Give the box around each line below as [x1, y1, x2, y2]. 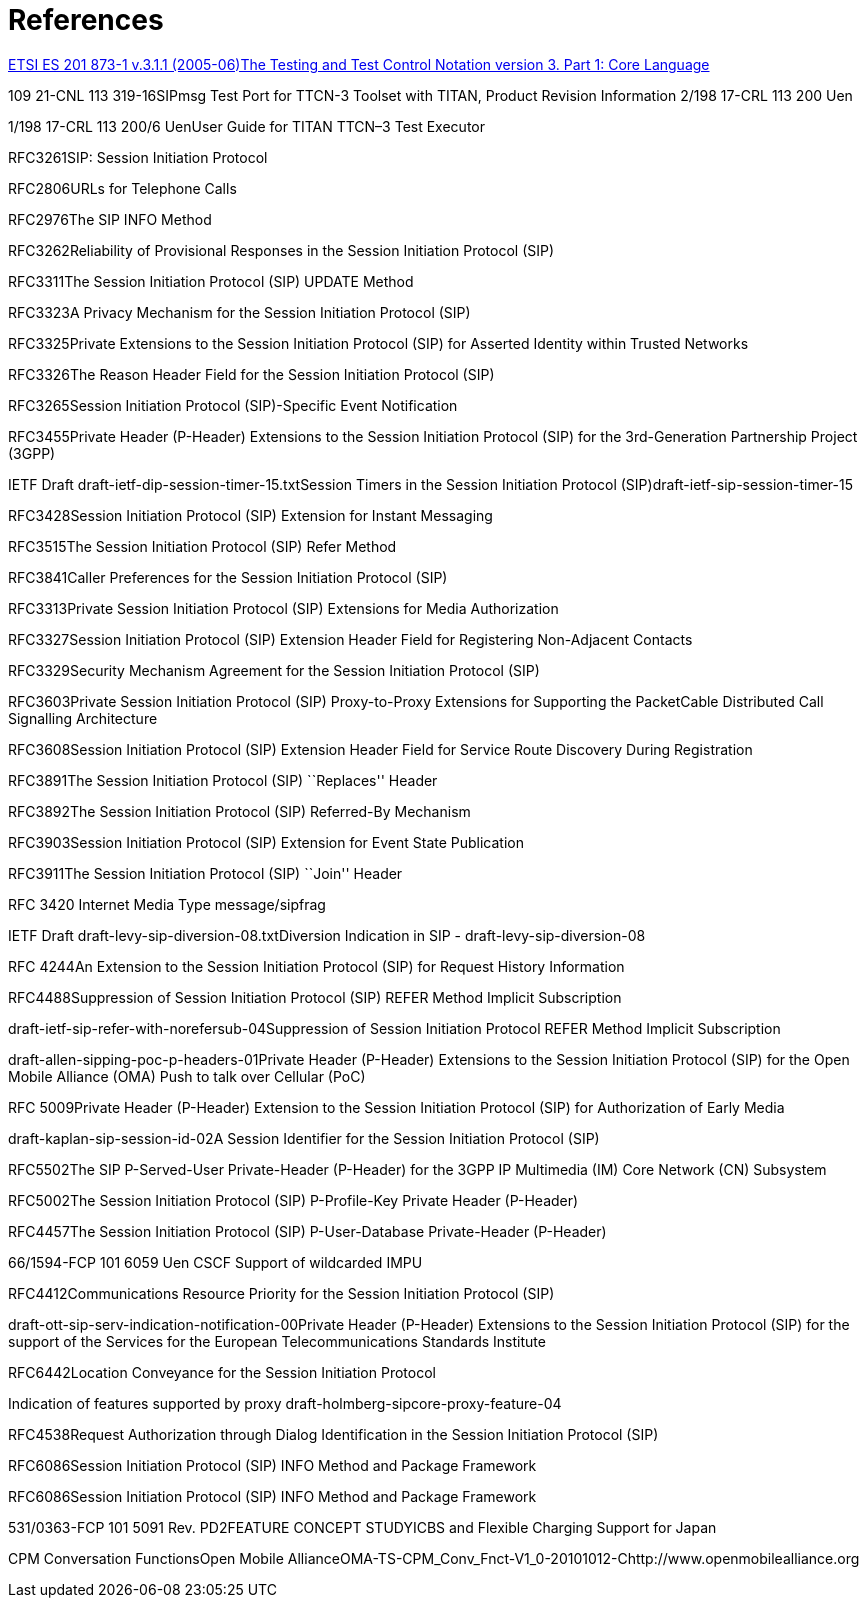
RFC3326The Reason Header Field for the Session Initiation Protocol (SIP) [8, 365, 495, 383]
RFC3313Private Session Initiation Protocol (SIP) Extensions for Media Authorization [8, 599, 559, 617]
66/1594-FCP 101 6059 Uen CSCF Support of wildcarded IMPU [8, 1253, 423, 1271]
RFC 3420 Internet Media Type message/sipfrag [8, 895, 326, 913]
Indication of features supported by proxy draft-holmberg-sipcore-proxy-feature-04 [8, 1394, 562, 1412]
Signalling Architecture [8, 709, 158, 727]
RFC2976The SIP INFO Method [8, 210, 212, 228]
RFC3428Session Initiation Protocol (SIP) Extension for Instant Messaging [8, 506, 493, 524]
